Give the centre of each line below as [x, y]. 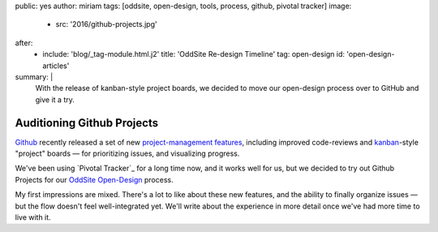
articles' [56, 66]
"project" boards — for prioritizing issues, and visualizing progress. [127, 153]
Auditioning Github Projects [86, 123]
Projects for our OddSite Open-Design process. [94, 179]
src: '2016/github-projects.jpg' [106, 24]
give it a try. [55, 99]
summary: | [34, 76]
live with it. [33, 217]
